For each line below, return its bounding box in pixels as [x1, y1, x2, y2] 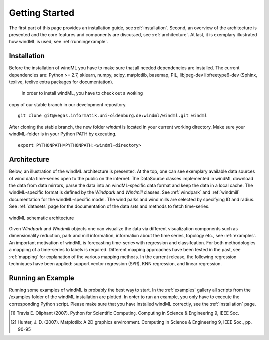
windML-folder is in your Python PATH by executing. [9, 131, 117, 137]
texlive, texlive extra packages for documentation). [9, 79, 114, 85]
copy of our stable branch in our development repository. [9, 101, 127, 107]
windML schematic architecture [9, 215, 74, 221]
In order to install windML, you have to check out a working [21, 90, 143, 96]
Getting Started [9, 7, 75, 18]
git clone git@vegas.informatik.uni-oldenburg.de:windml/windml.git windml [18, 113, 207, 119]
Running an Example [9, 274, 74, 282]
